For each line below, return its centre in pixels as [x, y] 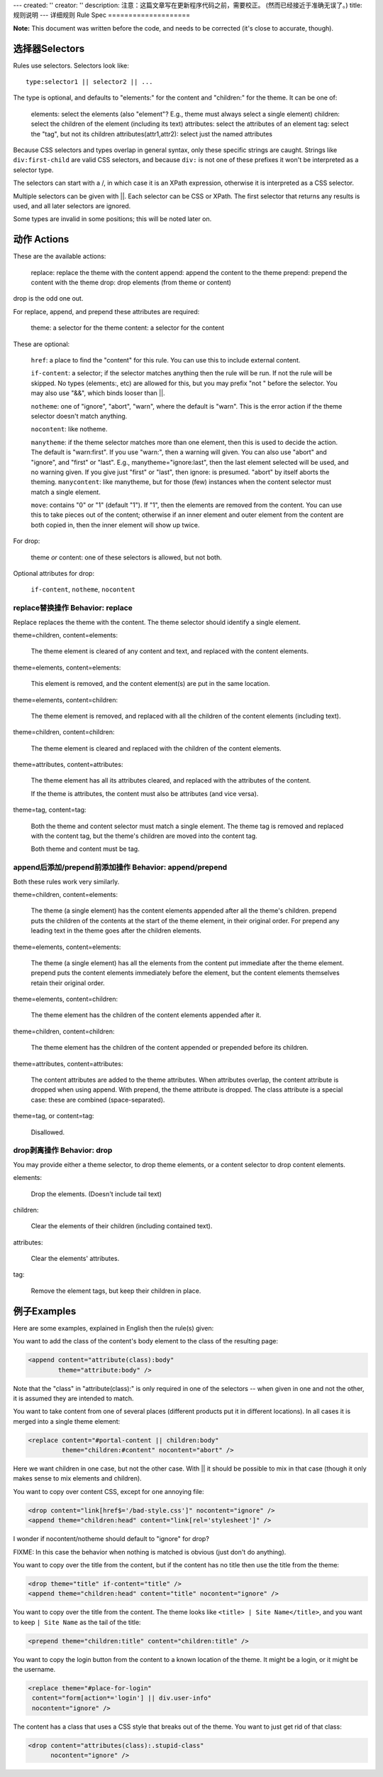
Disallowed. [48, 1132]
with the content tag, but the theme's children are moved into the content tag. [144, 836]
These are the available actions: [60, 257]
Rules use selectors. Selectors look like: [71, 65]
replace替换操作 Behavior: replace [73, 608]
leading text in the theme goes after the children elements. [116, 930]
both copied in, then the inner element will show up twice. [115, 525]
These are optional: [41, 344]
